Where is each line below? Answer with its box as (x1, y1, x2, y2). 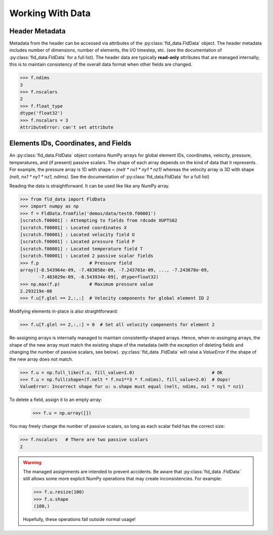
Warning (23, 459, 41, 465)
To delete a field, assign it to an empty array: (9, 397, 102, 403)
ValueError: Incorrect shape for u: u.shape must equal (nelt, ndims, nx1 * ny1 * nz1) (20, 384, 244, 390)
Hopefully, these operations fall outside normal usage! (23, 516, 136, 522)
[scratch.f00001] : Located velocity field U (20, 231, 135, 237)
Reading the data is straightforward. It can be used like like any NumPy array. (9, 183, 170, 189)
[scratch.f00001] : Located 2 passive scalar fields (20, 253, 154, 259)
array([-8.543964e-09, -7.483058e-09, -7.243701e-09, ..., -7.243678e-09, (20, 267, 210, 273)
